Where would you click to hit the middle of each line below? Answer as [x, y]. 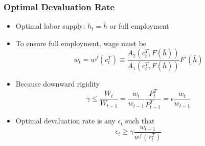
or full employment [139, 26]
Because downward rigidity [58, 84]
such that [140, 121]
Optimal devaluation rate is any [65, 121]
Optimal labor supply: [50, 26]
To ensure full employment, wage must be [81, 43]
